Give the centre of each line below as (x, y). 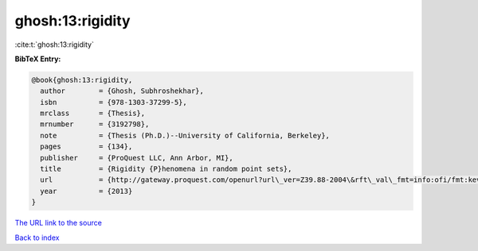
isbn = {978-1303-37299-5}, (114, 102)
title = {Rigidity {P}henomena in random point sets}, (166, 169)
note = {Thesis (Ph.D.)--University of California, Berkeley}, (185, 135)
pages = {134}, (86, 147)
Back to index (37, 237)
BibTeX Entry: (38, 59)
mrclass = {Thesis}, (93, 114)
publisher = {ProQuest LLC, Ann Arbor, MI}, (137, 158)
